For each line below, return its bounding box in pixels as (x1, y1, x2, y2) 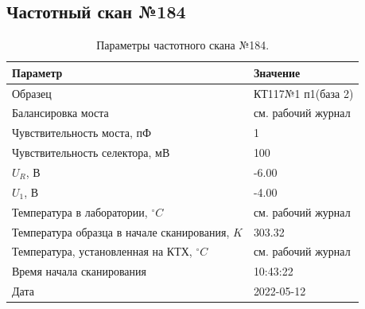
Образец (12, 84, 52, 101)
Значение (253, 64, 301, 80)
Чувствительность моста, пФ (12, 124, 152, 141)
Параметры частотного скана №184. (96, 37, 270, 53)
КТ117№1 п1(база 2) (253, 84, 354, 101)
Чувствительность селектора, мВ (12, 144, 170, 161)
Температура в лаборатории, (12, 203, 148, 220)
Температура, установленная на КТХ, (12, 243, 192, 260)
